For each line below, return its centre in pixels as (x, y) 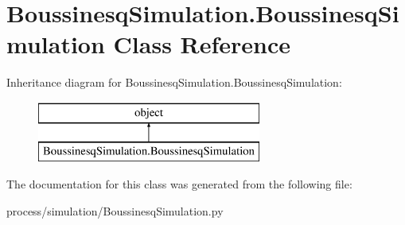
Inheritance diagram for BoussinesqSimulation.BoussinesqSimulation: (174, 82)
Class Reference (202, 44)
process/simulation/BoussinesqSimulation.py (115, 210)
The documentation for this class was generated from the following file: (179, 184)
